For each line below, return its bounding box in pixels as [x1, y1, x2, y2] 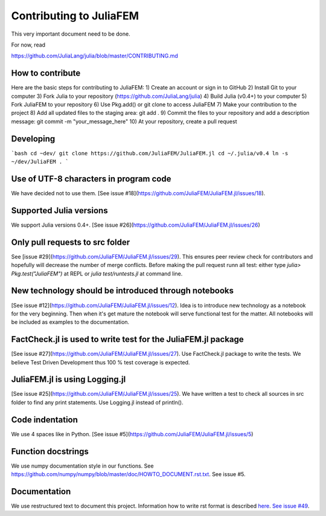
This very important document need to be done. [11, 30, 130, 37]
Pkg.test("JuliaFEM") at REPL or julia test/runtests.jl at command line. [11, 269, 183, 277]
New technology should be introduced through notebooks [11, 286, 234, 296]
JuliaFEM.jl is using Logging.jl [11, 375, 126, 385]
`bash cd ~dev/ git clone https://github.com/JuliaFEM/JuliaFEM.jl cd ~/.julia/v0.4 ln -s [11, 150, 289, 156]
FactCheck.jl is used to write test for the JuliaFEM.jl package [11, 334, 244, 344]
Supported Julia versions [11, 205, 108, 216]
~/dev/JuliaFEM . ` [11, 158, 69, 166]
